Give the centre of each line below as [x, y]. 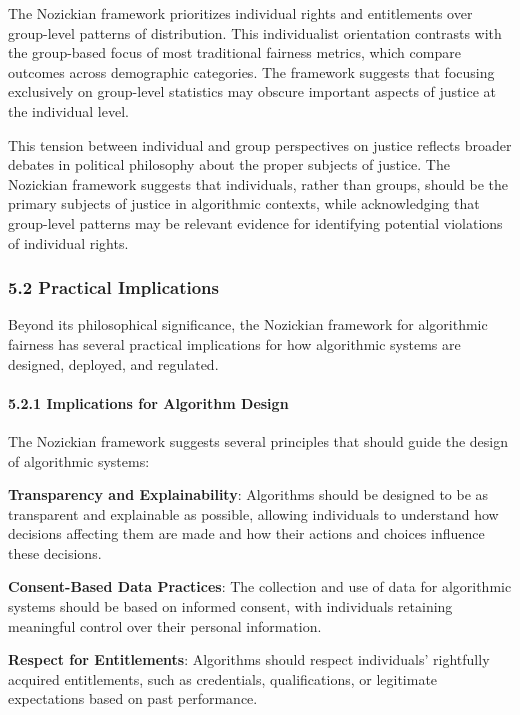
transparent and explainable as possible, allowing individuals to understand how [253, 513]
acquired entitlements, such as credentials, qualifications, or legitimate [223, 678]
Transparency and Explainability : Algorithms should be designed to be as [248, 494]
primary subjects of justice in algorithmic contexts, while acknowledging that [244, 203]
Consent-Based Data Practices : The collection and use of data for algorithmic [260, 586]
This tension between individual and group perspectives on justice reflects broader [260, 144]
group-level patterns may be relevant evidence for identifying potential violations [255, 222]
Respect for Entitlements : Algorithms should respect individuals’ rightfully [249, 659]
